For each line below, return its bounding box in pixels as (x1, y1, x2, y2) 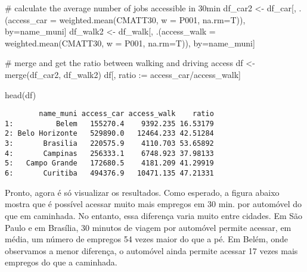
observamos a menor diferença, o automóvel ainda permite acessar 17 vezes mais (5, 244, 298, 257)
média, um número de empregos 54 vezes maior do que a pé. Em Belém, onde (5, 233, 289, 245)
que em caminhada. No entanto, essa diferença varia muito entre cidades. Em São (5, 209, 303, 221)
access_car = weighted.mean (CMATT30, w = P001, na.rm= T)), (8, 13, 246, 26)
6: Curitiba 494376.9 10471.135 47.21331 (5, 169, 214, 178)
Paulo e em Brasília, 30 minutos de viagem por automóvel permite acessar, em (5, 221, 292, 233)
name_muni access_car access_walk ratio (39, 110, 214, 118)
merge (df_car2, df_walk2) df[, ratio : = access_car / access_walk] (5, 68, 241, 80)
